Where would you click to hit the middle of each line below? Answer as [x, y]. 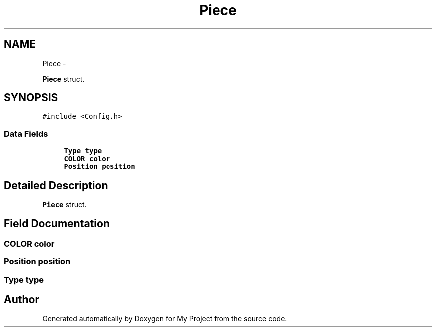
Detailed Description [56, 185]
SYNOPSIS [31, 98]
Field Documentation [57, 224]
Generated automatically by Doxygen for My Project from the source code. [165, 319]
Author [22, 300]
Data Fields [26, 133]
